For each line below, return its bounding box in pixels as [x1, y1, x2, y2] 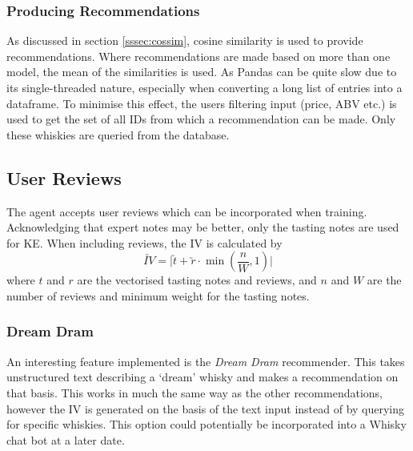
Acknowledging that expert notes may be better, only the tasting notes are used [6, 219, 399, 236]
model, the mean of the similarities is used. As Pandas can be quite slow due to [6, 63, 397, 80]
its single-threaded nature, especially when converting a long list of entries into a [6, 79, 403, 95]
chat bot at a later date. [6, 431, 125, 448]
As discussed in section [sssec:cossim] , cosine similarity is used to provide [6, 32, 363, 49]
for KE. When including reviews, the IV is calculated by [6, 234, 283, 251]
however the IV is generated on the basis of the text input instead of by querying [6, 400, 405, 417]
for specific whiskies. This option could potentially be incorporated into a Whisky [6, 416, 407, 433]
